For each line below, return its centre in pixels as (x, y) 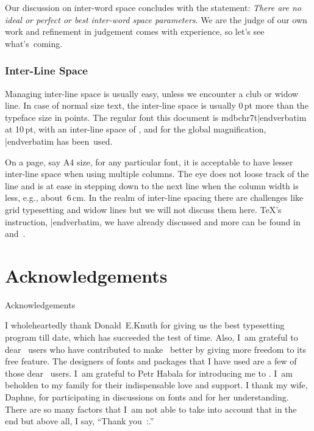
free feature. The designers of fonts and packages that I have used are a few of (151, 361)
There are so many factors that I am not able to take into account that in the (151, 409)
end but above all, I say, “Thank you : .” (80, 421)
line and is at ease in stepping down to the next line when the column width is (152, 185)
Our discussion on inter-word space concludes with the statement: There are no (153, 7)
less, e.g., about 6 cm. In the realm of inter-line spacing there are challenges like (154, 197)
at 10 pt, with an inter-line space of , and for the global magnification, (136, 129)
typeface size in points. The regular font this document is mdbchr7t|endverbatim (156, 117)
